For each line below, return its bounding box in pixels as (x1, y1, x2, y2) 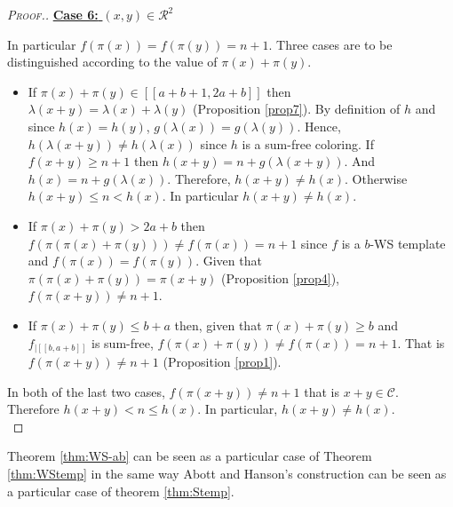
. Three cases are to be (268, 35, 393, 53)
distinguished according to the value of (7, 52, 218, 71)
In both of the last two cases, (7, 382, 165, 400)
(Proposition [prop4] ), (220, 268, 339, 287)
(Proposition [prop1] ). (163, 353, 282, 371)
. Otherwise (345, 169, 408, 187)
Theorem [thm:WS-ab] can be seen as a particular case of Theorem (7, 447, 372, 465)
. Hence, (297, 116, 341, 135)
